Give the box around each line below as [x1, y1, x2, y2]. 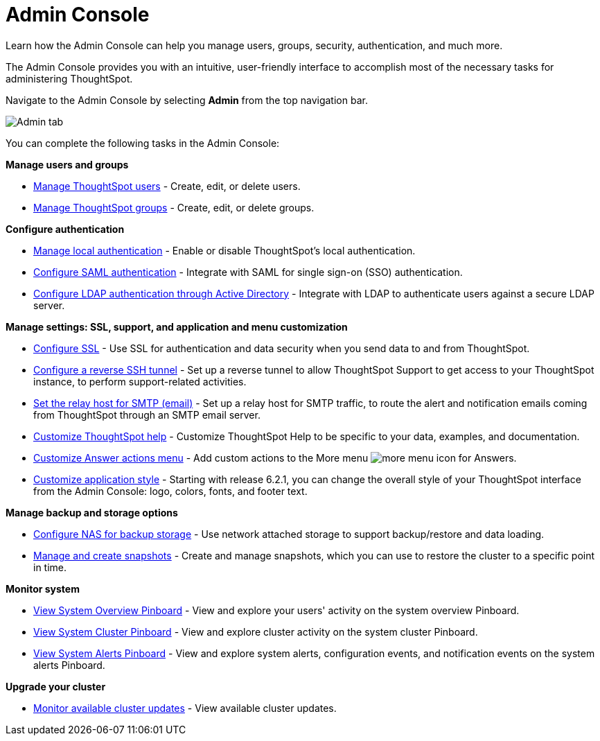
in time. [33, 561, 67, 573]
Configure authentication [6, 223, 125, 235]
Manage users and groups [6, 158, 129, 171]
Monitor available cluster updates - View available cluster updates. [33, 701, 337, 714]
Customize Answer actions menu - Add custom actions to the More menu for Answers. [33, 451, 517, 464]
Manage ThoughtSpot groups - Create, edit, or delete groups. [33, 201, 315, 213]
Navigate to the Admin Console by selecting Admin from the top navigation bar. [6, 94, 368, 106]
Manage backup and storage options [6, 506, 178, 518]
